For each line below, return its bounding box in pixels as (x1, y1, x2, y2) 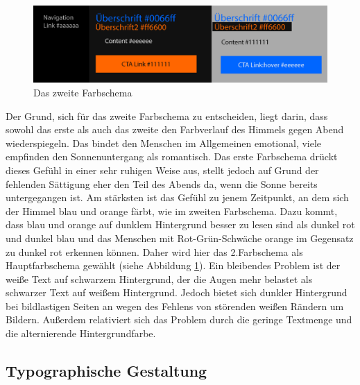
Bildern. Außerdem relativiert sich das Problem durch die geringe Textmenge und (6, 312, 352, 327)
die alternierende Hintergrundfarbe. (6, 326, 156, 341)
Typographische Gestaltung (6, 360, 207, 382)
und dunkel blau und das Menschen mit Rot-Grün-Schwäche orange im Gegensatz (6, 230, 354, 245)
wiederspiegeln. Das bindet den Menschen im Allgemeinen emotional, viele (6, 135, 322, 150)
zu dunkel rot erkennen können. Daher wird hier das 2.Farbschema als (6, 244, 303, 259)
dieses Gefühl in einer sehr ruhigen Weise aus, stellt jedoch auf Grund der (6, 162, 319, 177)
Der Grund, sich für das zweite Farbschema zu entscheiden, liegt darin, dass (6, 108, 328, 123)
